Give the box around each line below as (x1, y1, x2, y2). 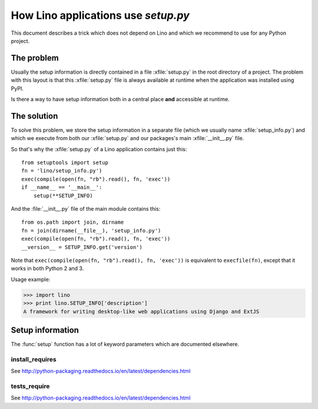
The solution (11, 111, 58, 121)
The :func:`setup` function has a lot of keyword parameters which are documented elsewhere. (11, 341, 240, 348)
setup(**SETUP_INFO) (33, 192, 93, 199)
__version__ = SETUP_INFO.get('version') (21, 244, 143, 250)
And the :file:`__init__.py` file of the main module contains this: (11, 205, 161, 212)
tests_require (11, 382, 50, 390)
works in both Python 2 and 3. (11, 265, 84, 272)
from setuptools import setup (21, 159, 109, 166)
